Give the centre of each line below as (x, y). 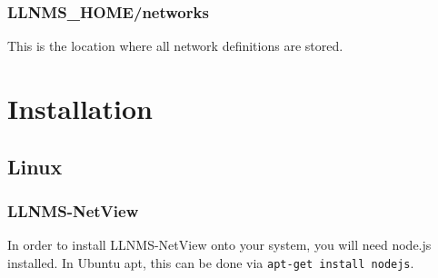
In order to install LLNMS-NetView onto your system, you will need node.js (219, 245)
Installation (80, 108)
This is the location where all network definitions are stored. (175, 46)
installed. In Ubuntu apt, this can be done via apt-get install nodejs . (211, 262)
